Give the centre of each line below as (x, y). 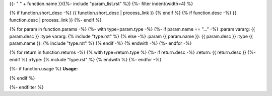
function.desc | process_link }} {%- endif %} (55, 20)
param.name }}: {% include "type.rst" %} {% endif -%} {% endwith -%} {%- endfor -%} (100, 43)
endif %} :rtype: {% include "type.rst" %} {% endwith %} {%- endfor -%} (85, 59)
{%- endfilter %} (26, 87)
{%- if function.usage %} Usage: (44, 69)
